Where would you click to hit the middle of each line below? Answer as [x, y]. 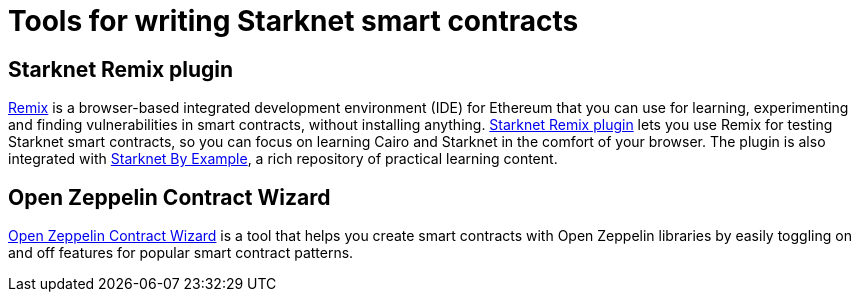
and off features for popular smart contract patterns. [181, 253]
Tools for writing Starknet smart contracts [293, 21]
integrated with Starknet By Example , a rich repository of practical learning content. [283, 159]
